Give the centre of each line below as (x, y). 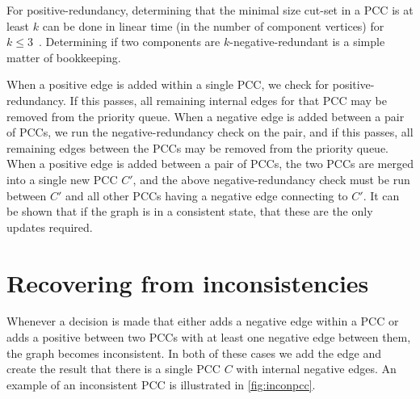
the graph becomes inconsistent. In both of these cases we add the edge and (194, 353)
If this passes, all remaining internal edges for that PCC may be (228, 100)
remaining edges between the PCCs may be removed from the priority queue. (198, 147)
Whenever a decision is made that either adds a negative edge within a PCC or (203, 321)
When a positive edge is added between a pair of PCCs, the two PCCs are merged (210, 164)
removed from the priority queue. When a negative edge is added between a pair (206, 116)
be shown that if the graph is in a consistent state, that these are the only (190, 211)
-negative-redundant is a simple (307, 42)
